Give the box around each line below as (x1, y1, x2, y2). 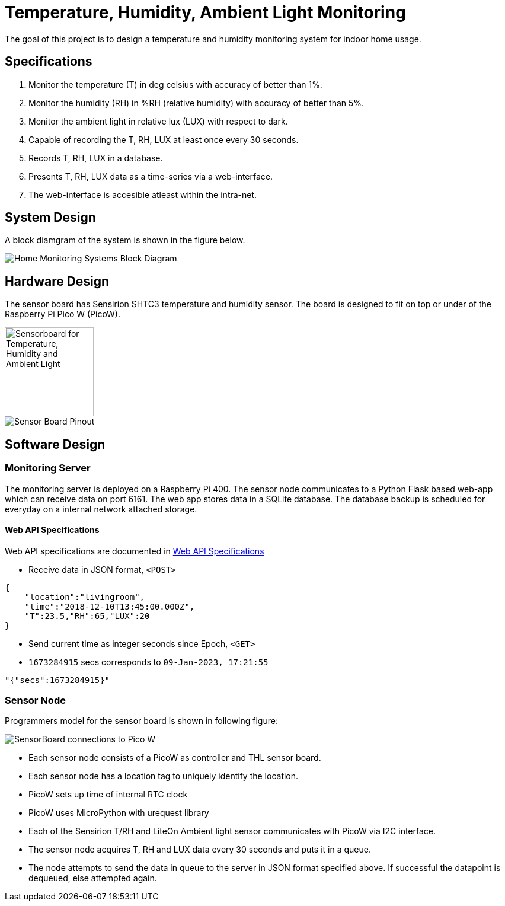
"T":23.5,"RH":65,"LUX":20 (24, 611, 150, 621)
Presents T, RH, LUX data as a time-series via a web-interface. (28, 171, 273, 181)
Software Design (5, 436, 106, 452)
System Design (5, 210, 96, 225)
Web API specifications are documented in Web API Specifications (5, 545, 264, 556)
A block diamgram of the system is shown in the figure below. (5, 235, 245, 245)
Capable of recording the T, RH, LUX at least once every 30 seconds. (28, 134, 299, 145)
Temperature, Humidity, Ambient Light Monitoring (5, 2, 406, 23)
